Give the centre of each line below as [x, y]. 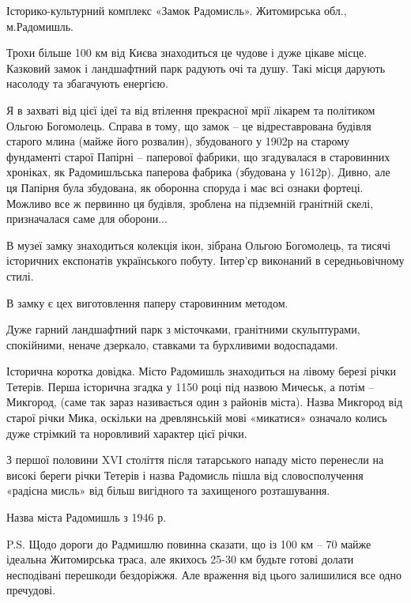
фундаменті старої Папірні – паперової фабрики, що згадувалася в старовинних [198, 156]
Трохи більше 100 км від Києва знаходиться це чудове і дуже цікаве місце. [187, 53]
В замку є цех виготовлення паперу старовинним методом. [147, 302]
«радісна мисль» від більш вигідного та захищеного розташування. [168, 490]
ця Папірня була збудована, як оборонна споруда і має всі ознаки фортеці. [185, 187]
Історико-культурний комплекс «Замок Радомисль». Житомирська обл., [177, 10]
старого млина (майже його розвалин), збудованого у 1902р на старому [178, 141]
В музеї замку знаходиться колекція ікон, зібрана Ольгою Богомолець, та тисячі [199, 245]
